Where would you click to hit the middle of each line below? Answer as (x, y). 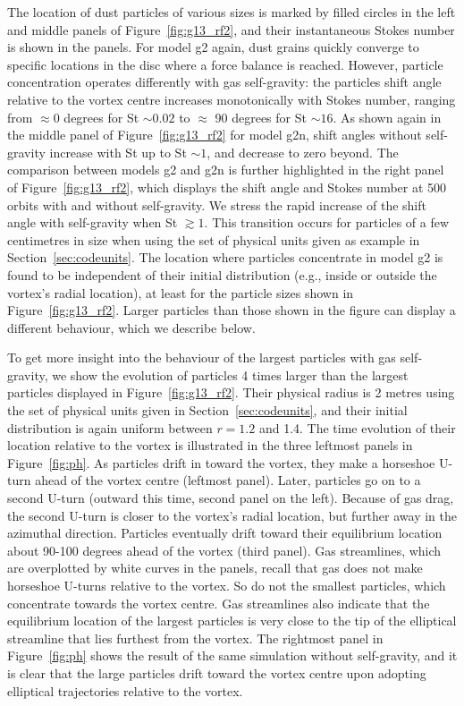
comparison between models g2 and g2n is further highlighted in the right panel (226, 170)
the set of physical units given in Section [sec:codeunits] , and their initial (207, 410)
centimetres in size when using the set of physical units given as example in (214, 239)
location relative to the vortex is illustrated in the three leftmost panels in (210, 445)
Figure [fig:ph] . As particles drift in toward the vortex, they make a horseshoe (221, 462)
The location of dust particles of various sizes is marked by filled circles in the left (232, 12)
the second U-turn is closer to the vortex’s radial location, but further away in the (232, 515)
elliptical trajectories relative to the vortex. (125, 690)
